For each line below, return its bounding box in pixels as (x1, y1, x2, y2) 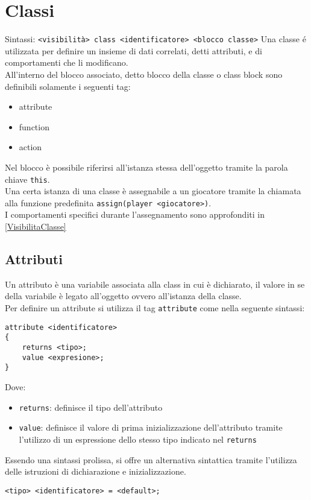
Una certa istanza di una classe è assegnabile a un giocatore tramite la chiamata (5, 185, 301, 197)
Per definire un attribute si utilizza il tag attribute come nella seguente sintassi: (5, 302, 305, 314)
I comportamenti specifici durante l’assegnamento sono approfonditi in (5, 208, 265, 221)
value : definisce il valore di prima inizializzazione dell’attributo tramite (19, 421, 283, 434)
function (19, 120, 49, 133)
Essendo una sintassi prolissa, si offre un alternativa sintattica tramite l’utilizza (5, 453, 297, 466)
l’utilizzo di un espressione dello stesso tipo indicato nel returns (19, 432, 257, 445)
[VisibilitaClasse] (5, 220, 66, 233)
